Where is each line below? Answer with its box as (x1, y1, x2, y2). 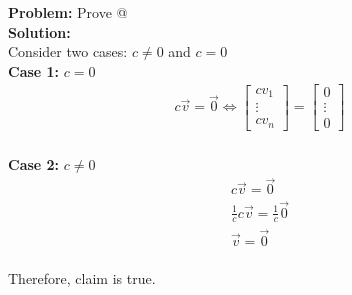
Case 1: (8, 60, 60, 81)
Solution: (8, 21, 71, 42)
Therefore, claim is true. (8, 267, 156, 288)
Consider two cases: (8, 41, 128, 62)
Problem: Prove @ (8, 2, 128, 22)
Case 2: (8, 153, 60, 174)
